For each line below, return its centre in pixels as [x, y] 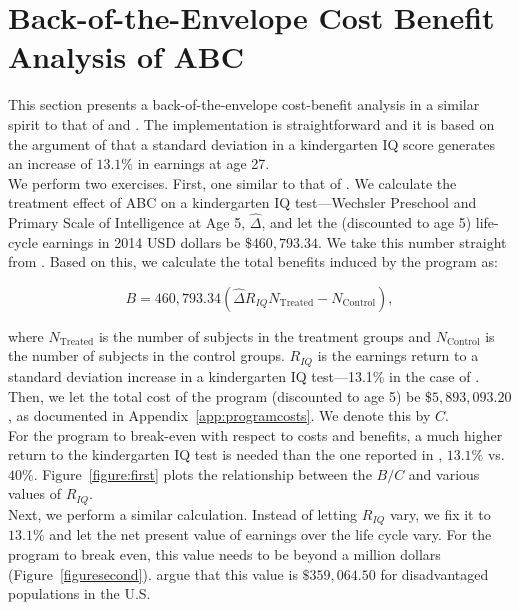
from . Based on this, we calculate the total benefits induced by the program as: [253, 261]
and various [444, 473]
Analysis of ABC [126, 56]
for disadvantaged [434, 573]
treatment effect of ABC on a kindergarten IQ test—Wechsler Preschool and [242, 202]
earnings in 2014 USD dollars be [141, 241]
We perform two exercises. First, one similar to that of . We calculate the [232, 182]
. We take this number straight [412, 241]
